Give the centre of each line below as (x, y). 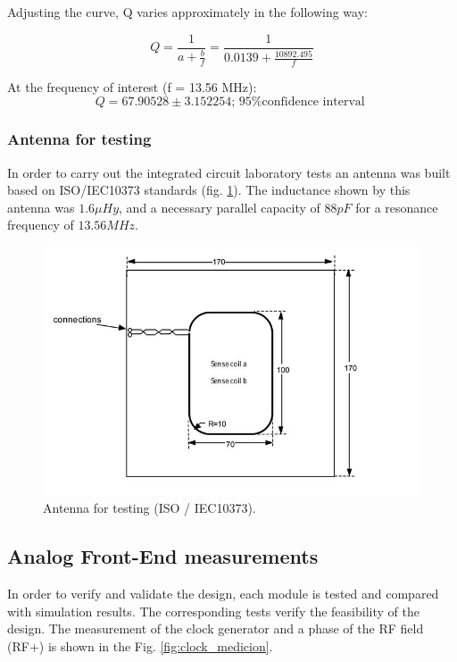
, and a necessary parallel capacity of (220, 207)
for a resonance (397, 207)
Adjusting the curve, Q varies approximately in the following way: (187, 12)
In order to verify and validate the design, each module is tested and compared (223, 594)
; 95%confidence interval (298, 102)
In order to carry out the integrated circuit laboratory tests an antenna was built (229, 172)
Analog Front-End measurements (163, 556)
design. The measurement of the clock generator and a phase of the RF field (216, 628)
